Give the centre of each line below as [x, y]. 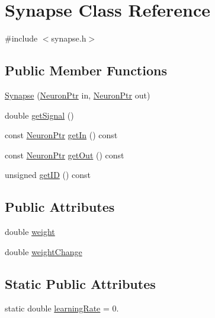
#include [21, 38]
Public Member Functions [86, 70]
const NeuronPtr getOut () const [65, 155]
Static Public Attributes [80, 283]
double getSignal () [39, 115]
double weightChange [44, 251]
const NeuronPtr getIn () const [61, 135]
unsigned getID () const [48, 175]
